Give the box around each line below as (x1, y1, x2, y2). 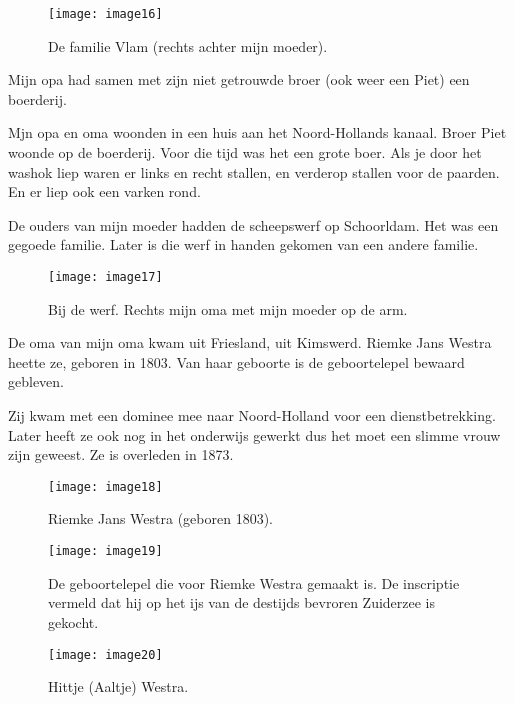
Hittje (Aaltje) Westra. (48, 676, 189, 697)
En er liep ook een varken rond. (8, 181, 201, 202)
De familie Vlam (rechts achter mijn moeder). (48, 35, 328, 56)
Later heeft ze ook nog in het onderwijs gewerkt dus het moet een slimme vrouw (8, 424, 501, 445)
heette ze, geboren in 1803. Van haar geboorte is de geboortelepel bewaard (8, 351, 465, 372)
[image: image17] (48, 270, 163, 284)
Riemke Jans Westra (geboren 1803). (48, 508, 273, 529)
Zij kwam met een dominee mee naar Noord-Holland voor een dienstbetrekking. (8, 405, 496, 426)
